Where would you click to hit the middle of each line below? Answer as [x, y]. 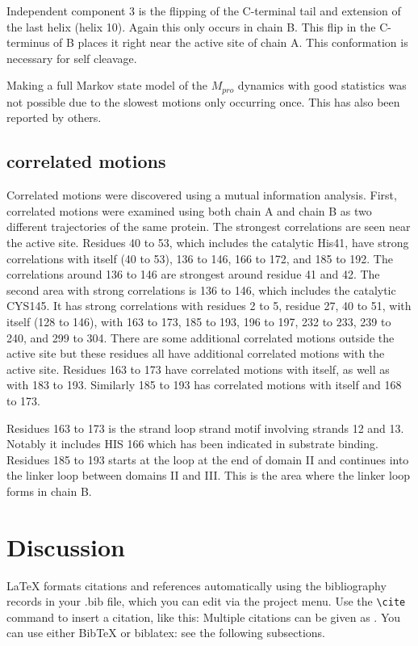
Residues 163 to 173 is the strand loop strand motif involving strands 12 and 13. [205, 428]
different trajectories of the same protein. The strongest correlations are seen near [209, 227]
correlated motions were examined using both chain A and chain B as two [189, 210]
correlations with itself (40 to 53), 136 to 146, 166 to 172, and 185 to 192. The [200, 258]
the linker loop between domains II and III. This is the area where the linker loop [209, 475]
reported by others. [54, 117]
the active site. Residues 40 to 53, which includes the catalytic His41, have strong [208, 242]
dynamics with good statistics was [322, 85]
